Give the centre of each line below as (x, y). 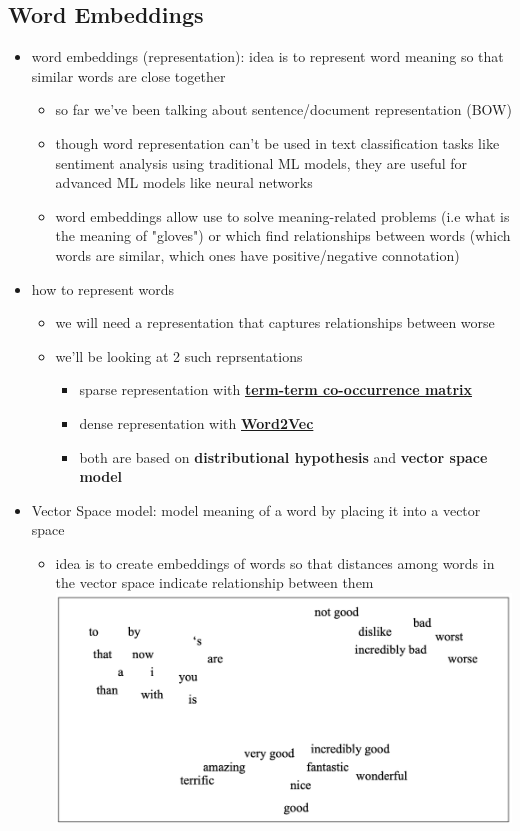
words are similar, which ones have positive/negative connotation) (257, 254)
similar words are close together (128, 75)
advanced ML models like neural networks (184, 182)
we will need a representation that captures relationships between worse (275, 322)
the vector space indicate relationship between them (214, 582)
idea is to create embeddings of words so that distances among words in (275, 562)
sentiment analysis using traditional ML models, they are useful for (261, 162)
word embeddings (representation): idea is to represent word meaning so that (267, 56)
